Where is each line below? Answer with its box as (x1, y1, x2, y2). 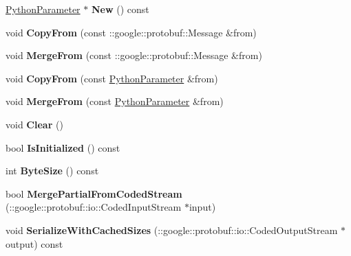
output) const (6, 236, 63, 251)
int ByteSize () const (6, 163, 99, 178)
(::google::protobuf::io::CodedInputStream (6, 200, 182, 214)
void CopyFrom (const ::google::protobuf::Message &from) (6, 25, 257, 39)
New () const (91, 2, 149, 16)
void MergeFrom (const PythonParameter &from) (6, 94, 224, 108)
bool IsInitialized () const (6, 140, 120, 154)
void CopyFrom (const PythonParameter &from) (6, 71, 218, 85)
